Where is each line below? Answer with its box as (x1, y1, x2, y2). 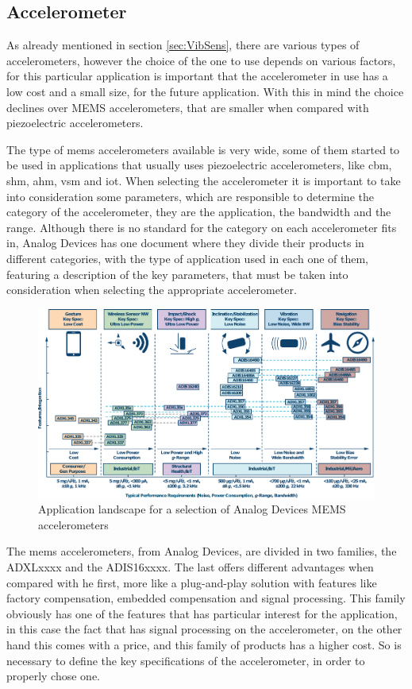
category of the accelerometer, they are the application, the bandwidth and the (6, 203, 391, 220)
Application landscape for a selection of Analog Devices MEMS (38, 501, 346, 517)
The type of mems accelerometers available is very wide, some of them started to (6, 141, 400, 157)
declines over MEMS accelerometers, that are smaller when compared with (6, 99, 369, 115)
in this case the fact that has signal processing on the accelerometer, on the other (6, 621, 402, 637)
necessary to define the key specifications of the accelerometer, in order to (6, 652, 365, 668)
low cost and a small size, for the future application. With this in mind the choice (6, 83, 404, 99)
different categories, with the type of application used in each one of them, (6, 250, 368, 266)
